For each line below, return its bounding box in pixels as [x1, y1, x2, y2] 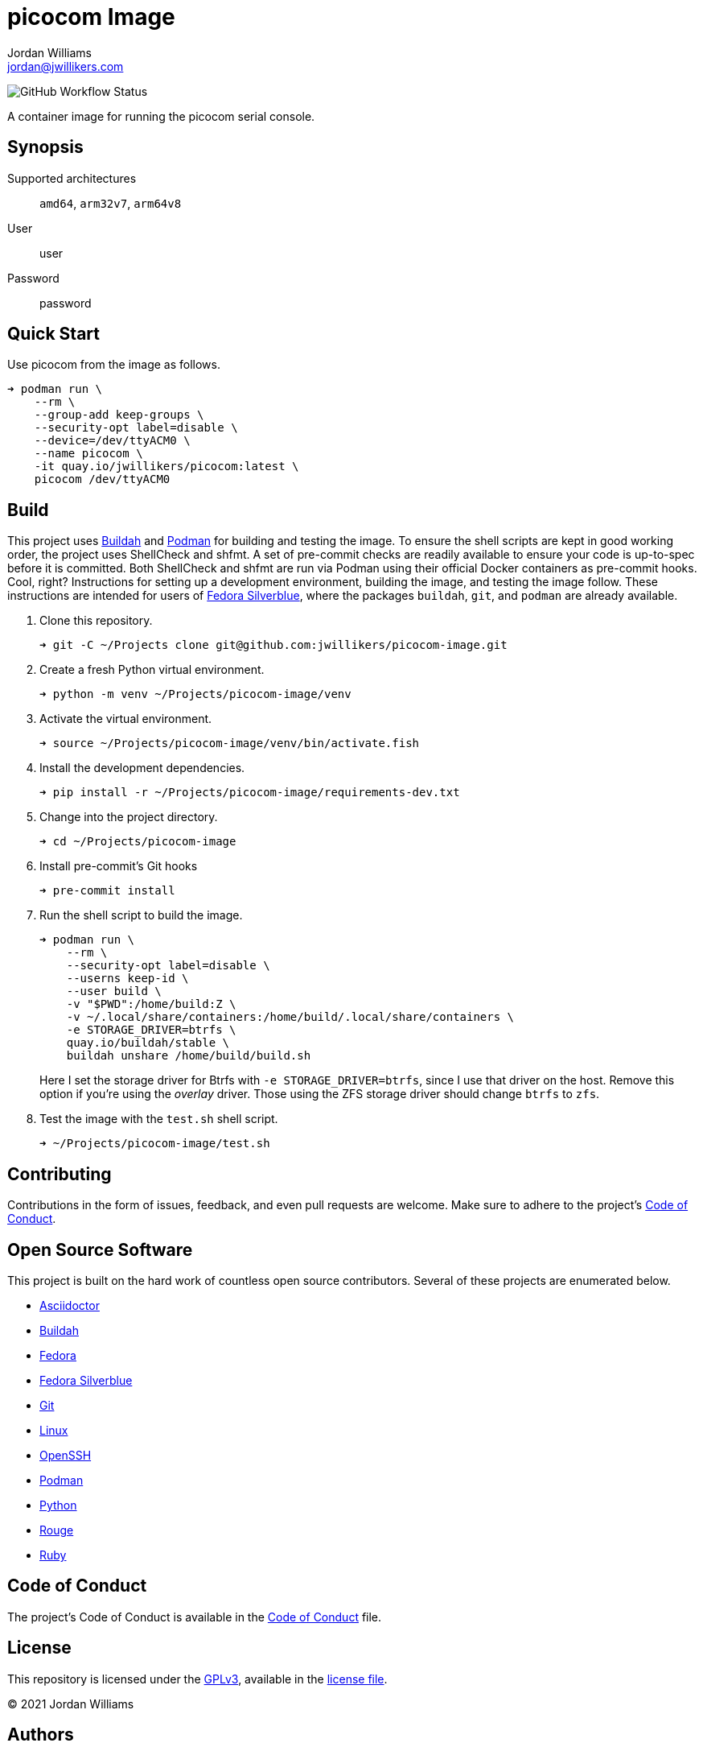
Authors [7, 1724, 74, 1745]
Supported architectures [7, 171, 137, 185]
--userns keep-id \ [66, 972, 189, 985]
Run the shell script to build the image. [39, 908, 243, 923]
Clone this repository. [39, 613, 153, 628]
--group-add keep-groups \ [34, 408, 204, 422]
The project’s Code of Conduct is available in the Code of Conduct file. [7, 1609, 382, 1624]
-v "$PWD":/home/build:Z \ [66, 997, 236, 1011]
